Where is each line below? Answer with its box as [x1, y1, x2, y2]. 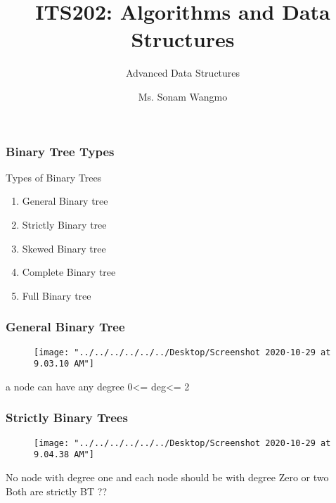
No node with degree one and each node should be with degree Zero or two [6, 470, 329, 485]
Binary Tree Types [6, 142, 115, 160]
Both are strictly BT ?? [6, 483, 108, 498]
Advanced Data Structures [125, 65, 240, 80]
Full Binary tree [22, 288, 91, 303]
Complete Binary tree [22, 265, 116, 279]
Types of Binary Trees [6, 170, 102, 184]
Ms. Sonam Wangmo [138, 89, 228, 103]
